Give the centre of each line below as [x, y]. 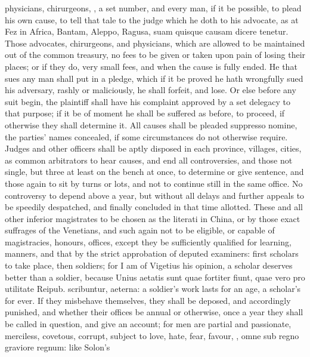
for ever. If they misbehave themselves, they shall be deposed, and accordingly [148, 300]
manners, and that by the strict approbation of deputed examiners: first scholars [152, 253]
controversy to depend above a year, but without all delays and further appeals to [155, 195]
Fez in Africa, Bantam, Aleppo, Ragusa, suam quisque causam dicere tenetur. [147, 31]
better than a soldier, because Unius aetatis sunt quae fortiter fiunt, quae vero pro [155, 277]
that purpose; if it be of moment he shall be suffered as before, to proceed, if [145, 113]
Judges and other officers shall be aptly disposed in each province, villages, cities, [153, 148]
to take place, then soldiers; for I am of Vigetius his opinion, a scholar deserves [149, 265]
